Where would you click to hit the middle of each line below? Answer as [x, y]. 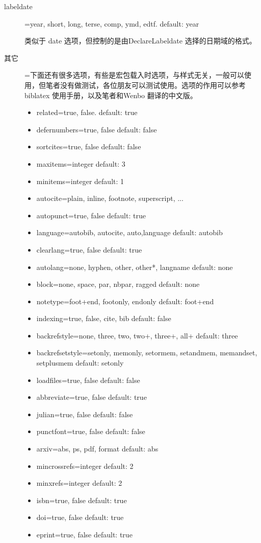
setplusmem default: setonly [80, 363]
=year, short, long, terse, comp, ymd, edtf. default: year [112, 23]
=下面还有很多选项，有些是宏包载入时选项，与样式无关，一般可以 [134, 75]
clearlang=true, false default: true [89, 249]
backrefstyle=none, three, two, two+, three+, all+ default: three [137, 335]
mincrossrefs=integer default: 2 [85, 466]
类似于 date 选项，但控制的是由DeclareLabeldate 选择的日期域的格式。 [140, 41]
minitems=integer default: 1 [80, 181]
